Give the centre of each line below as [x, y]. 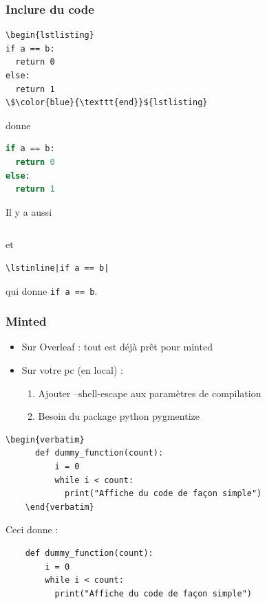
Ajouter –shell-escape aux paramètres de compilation [150, 393]
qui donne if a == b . [52, 290]
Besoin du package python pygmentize [119, 416]
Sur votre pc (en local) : [72, 370]
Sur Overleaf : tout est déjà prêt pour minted [117, 347]
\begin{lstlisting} [50, 35]
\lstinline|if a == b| [57, 268]
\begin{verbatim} [45, 439]
